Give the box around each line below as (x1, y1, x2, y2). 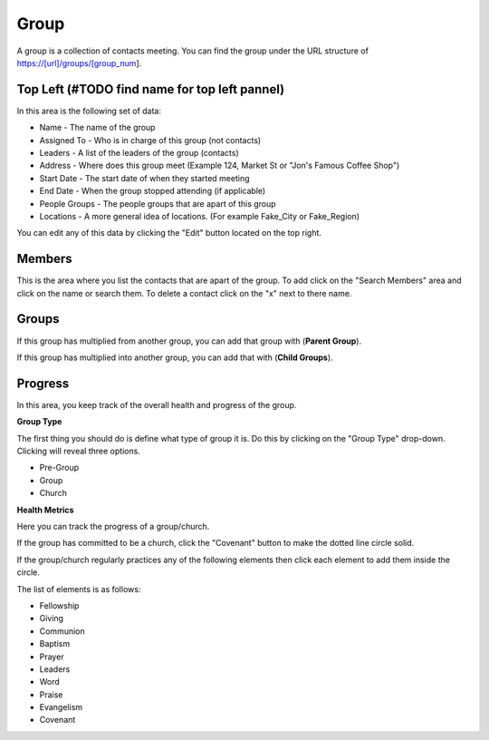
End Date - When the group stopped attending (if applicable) (39, 186, 266, 197)
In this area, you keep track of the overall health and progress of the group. (16, 399, 297, 410)
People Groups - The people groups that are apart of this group (39, 198, 276, 209)
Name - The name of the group (39, 122, 156, 133)
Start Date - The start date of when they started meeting (39, 172, 250, 183)
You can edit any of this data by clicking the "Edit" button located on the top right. (16, 228, 321, 239)
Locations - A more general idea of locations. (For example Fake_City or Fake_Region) (39, 210, 360, 221)
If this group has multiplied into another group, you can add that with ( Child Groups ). (16, 352, 334, 363)
